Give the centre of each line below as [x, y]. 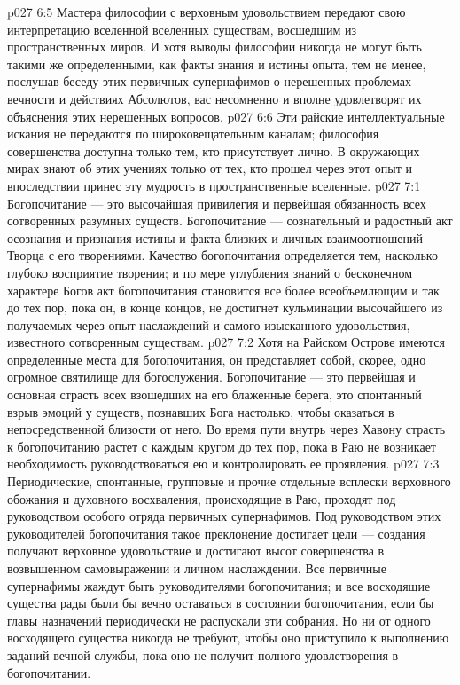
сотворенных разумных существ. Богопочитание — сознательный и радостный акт [230, 220]
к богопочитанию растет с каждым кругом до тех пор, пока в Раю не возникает [222, 446]
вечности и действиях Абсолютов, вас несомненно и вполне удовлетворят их [214, 98]
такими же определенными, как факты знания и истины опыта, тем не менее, [217, 63]
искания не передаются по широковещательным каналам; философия [193, 134]
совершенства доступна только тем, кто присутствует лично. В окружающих [214, 150]
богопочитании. [49, 672]
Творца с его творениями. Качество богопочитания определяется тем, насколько [222, 255]
